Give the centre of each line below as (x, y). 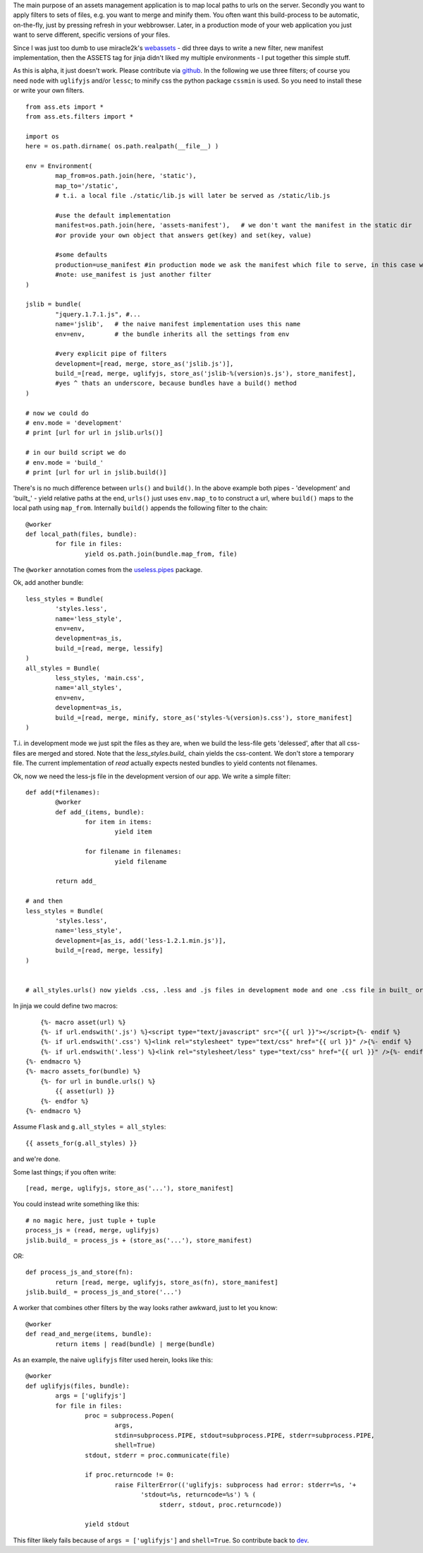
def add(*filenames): (63, 792)
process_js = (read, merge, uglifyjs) (93, 1230)
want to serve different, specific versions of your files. (92, 35)
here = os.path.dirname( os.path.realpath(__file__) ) (122, 146)
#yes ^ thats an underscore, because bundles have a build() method (176, 383)
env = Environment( (59, 166)
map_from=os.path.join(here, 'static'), (126, 176)
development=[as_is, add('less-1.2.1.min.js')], (141, 940)
